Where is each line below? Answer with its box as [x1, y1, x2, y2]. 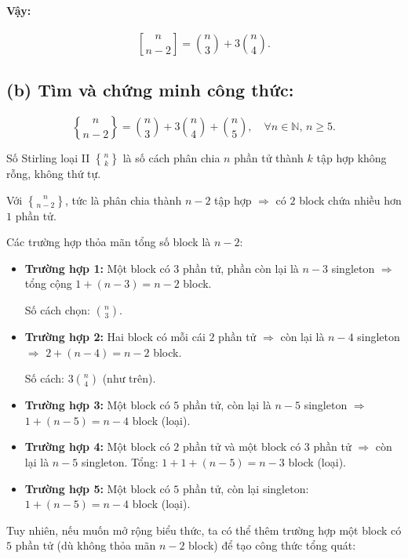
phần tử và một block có [183, 438, 301, 455]
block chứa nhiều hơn [299, 191, 402, 208]
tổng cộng [24, 275, 72, 292]
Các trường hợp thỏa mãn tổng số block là [6, 234, 211, 250]
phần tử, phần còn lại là [183, 260, 299, 276]
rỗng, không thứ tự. [6, 165, 101, 181]
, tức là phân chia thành [65, 191, 182, 208]
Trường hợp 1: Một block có [24, 260, 170, 276]
